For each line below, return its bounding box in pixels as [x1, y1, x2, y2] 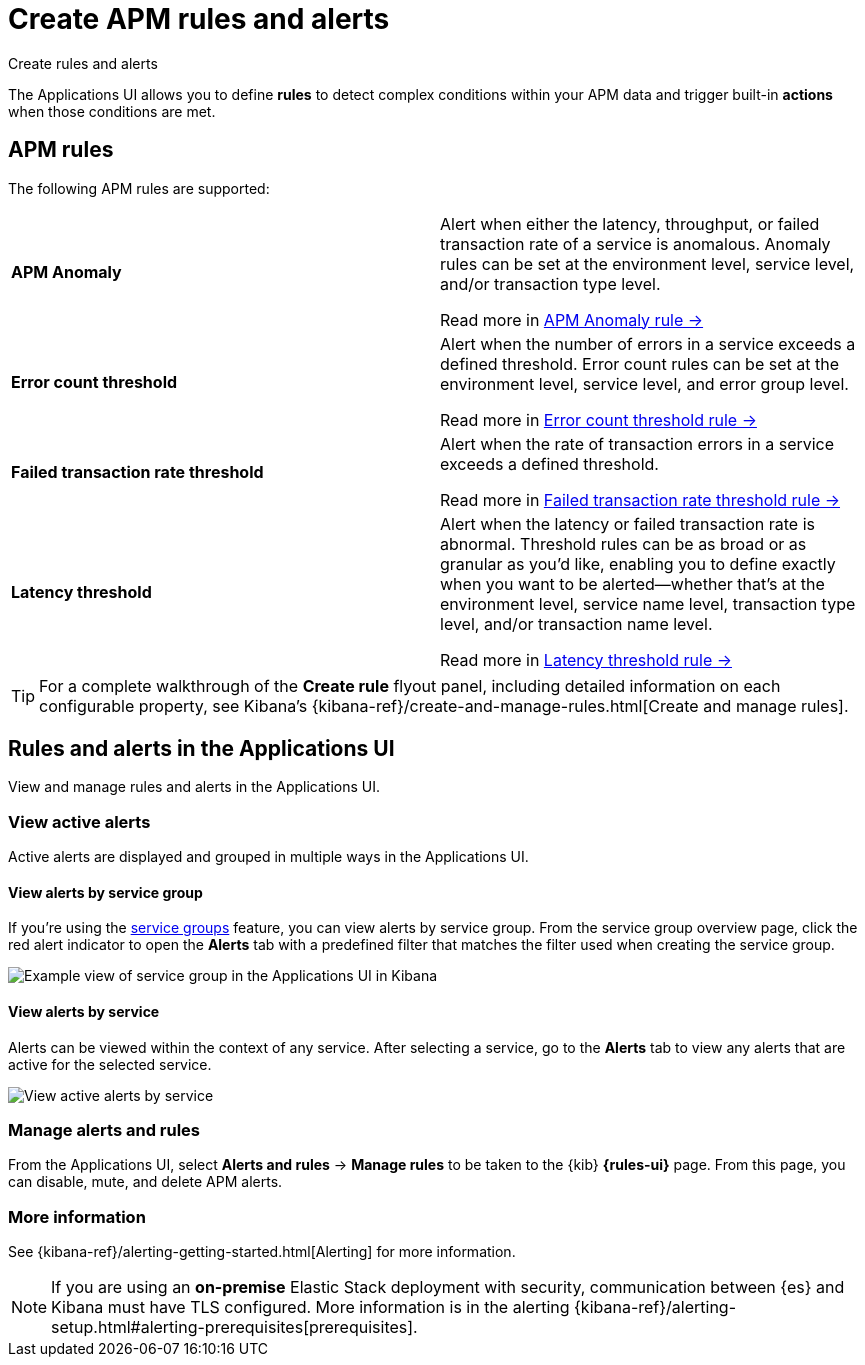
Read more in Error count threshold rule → [440, 409, 757, 430]
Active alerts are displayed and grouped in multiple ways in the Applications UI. [8, 848, 529, 866]
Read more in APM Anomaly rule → [440, 309, 704, 330]
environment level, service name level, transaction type [440, 593, 856, 614]
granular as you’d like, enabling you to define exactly [440, 553, 836, 574]
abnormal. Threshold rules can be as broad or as [440, 533, 807, 554]
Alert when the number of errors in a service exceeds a [440, 333, 856, 354]
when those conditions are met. [8, 102, 216, 120]
